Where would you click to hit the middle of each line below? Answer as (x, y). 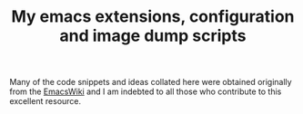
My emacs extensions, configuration (153, 17)
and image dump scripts (153, 36)
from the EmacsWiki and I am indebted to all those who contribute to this (146, 91)
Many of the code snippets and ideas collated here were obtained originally (151, 82)
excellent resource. (45, 101)
